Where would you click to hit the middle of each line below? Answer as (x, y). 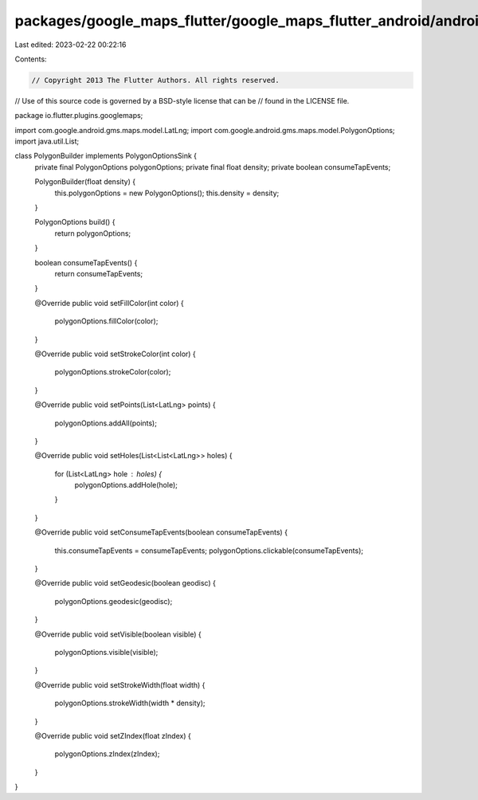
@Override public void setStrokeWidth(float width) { (120, 684)
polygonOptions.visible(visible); (106, 652)
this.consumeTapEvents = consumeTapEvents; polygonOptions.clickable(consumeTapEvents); (209, 551)
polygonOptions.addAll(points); (106, 423)
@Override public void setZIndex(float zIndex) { (113, 735)
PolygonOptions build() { (75, 222)
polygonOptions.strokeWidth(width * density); (130, 703)
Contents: (31, 59)
